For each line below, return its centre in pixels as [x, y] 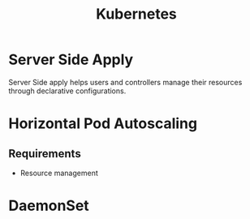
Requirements [45, 154]
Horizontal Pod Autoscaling [103, 124]
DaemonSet [49, 206]
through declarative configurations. [67, 91]
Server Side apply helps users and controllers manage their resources [125, 82]
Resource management [59, 173]
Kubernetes [136, 14]
